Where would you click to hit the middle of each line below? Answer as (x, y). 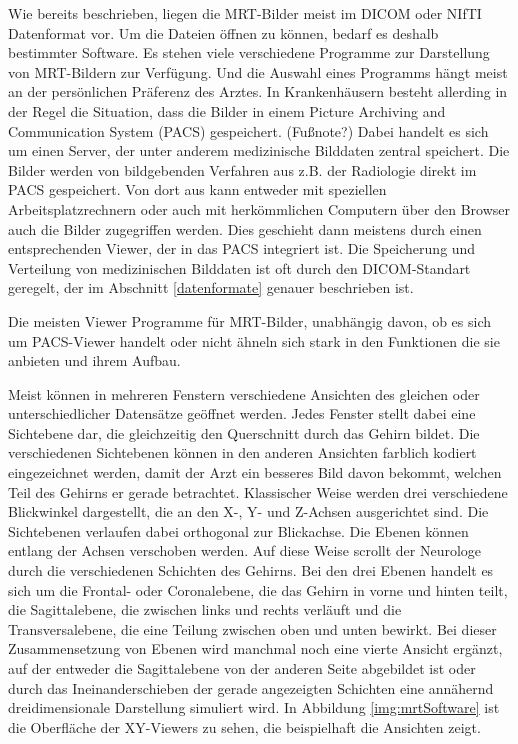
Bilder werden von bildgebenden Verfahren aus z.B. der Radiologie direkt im (242, 169)
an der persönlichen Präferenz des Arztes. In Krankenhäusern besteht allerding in (258, 91)
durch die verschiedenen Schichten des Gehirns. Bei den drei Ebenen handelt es (251, 570)
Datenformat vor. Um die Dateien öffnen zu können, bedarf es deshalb (223, 32)
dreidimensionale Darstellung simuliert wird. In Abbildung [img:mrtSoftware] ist (254, 707)
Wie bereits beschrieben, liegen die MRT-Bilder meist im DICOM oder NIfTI (245, 13)
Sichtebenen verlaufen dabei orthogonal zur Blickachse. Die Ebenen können (238, 530)
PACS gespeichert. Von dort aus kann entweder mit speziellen (197, 189)
